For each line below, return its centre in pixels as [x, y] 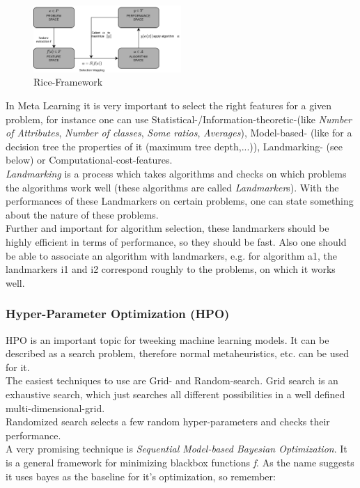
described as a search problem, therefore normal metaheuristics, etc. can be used [178, 353]
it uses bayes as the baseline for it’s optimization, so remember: [141, 476]
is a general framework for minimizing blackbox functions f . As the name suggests [180, 462]
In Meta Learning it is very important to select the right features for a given [169, 105]
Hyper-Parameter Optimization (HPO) [118, 314]
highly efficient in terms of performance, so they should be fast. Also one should [176, 241]
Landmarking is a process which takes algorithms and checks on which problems [176, 173]
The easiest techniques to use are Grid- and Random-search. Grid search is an [172, 380]
